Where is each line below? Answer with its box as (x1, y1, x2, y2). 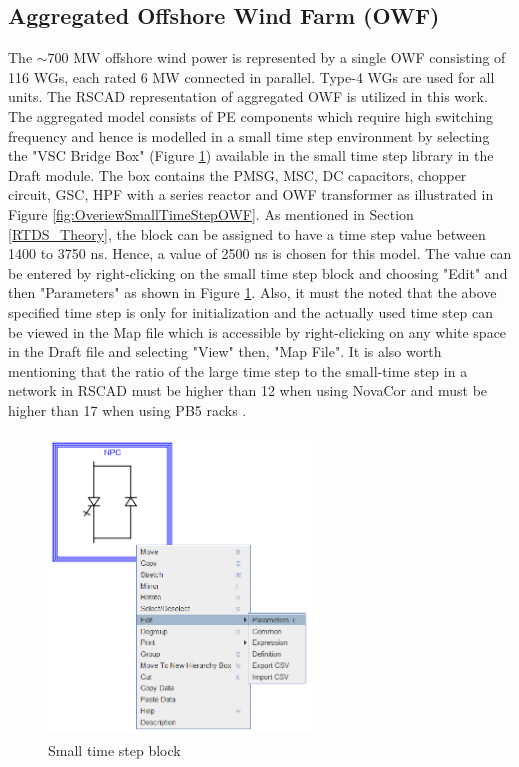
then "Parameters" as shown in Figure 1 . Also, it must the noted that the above (8, 282, 497, 303)
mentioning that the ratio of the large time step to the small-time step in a (8, 360, 468, 381)
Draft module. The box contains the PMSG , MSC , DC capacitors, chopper (8, 164, 467, 185)
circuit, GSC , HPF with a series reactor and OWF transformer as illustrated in (8, 184, 494, 205)
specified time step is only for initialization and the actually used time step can (8, 301, 493, 322)
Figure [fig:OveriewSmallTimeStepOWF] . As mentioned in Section (8, 203, 414, 224)
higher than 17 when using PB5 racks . (8, 399, 247, 420)
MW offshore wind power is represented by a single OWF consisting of (73, 47, 506, 68)
